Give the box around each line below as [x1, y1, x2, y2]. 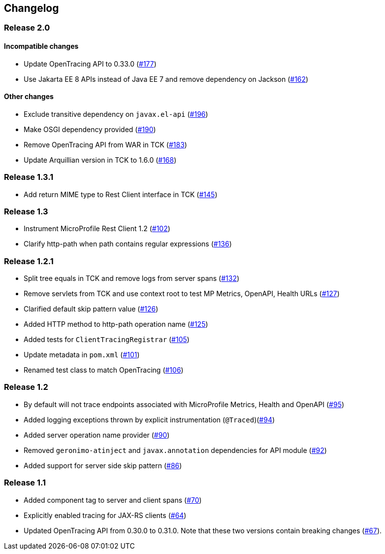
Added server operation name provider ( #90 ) [24, 430, 170, 439]
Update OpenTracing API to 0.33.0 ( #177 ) [24, 59, 157, 68]
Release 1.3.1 [4, 172, 54, 182]
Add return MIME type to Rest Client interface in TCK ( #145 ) [24, 190, 218, 199]
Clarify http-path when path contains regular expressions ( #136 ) [24, 240, 232, 248]
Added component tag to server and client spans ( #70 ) [24, 495, 202, 504]
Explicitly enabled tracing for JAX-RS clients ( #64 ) [24, 511, 187, 519]
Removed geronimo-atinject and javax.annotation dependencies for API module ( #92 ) [24, 446, 327, 454]
